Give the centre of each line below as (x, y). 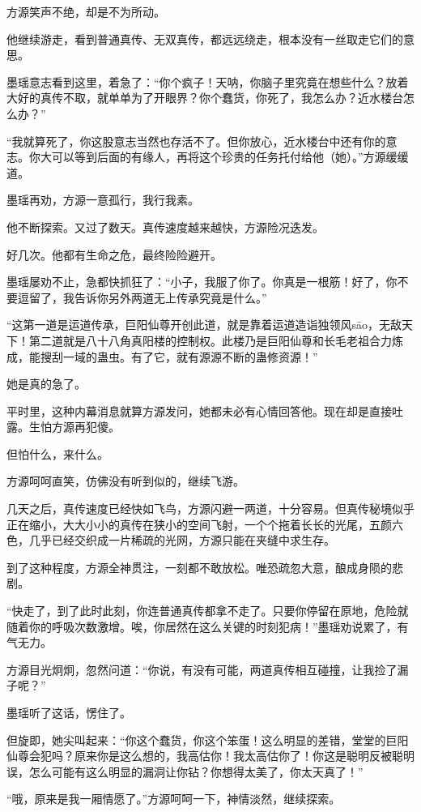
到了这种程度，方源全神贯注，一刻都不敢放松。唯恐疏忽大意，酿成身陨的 (199, 567)
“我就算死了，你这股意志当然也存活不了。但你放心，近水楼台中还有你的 (196, 141)
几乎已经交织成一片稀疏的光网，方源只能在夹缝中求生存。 (182, 540)
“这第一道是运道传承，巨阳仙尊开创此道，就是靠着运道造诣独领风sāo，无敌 (204, 325)
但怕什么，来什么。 (57, 453)
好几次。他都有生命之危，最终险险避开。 (114, 254)
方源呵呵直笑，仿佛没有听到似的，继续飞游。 (125, 481)
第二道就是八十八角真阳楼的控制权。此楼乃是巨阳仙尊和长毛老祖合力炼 (216, 340)
